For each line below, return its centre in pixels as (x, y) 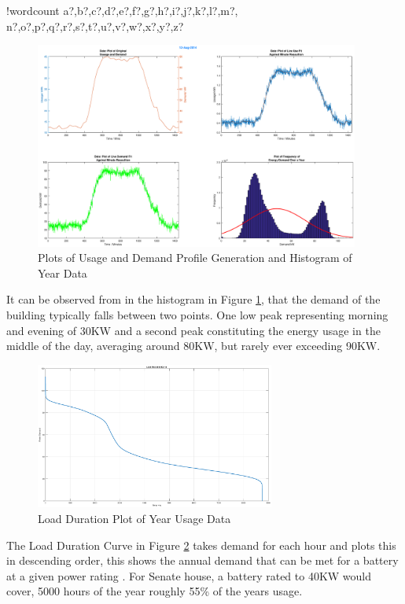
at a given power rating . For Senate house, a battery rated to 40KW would (189, 575)
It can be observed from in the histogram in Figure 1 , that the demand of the (193, 299)
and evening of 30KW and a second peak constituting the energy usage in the (193, 330)
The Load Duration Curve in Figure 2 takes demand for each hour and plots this (201, 545)
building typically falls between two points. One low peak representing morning (197, 315)
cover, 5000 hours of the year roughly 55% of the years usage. (155, 591)
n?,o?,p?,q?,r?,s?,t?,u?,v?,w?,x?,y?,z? (95, 26)
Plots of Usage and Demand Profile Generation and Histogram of (195, 258)
